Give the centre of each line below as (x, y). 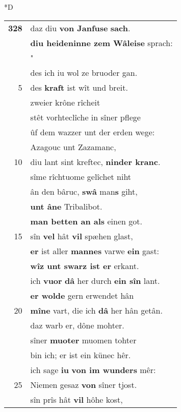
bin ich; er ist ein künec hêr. (81, 355)
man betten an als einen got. (86, 221)
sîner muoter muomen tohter (83, 340)
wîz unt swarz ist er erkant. (85, 265)
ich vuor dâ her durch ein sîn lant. (95, 280)
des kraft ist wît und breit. (79, 87)
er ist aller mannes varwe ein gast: (95, 251)
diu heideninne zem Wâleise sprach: (101, 43)
